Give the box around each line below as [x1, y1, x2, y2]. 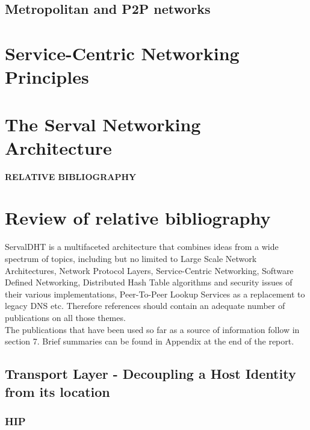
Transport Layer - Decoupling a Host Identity [5, 364, 296, 383]
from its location [5, 382, 110, 400]
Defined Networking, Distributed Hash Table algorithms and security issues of [5, 276, 293, 288]
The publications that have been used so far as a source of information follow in [5, 323, 300, 335]
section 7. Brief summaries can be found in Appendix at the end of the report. [5, 335, 294, 347]
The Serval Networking [5, 111, 201, 136]
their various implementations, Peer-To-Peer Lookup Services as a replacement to [5, 287, 305, 300]
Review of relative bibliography [5, 205, 271, 230]
